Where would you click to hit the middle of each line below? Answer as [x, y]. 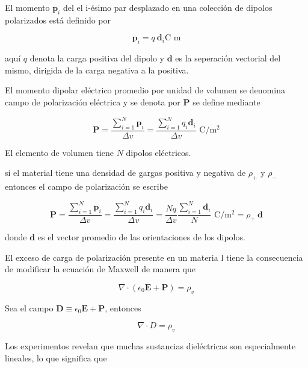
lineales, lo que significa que [56, 357]
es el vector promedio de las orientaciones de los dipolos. [141, 237]
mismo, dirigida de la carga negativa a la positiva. [97, 70]
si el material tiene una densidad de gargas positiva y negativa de [125, 173]
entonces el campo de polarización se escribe [86, 186]
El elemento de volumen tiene [60, 152]
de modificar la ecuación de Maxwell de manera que [100, 269]
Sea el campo [29, 307]
